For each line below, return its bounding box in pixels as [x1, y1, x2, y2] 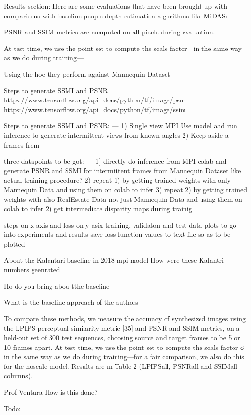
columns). [4, 370, 33, 381]
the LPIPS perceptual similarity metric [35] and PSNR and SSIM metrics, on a [4, 323, 240, 333]
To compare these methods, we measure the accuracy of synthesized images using [4, 313, 246, 323]
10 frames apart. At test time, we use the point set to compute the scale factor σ [4, 342, 244, 352]
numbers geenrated [4, 265, 60, 275]
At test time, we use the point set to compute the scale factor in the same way [4, 43, 242, 53]
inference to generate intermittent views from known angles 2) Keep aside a [4, 130, 229, 140]
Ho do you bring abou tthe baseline [4, 281, 110, 291]
